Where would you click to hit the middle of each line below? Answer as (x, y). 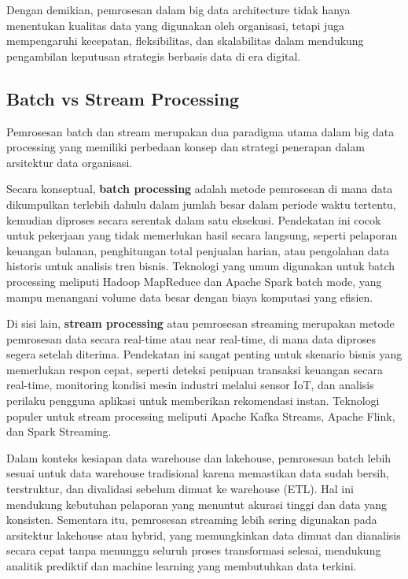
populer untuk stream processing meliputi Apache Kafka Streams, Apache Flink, (201, 416)
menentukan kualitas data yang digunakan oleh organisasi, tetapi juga (176, 25)
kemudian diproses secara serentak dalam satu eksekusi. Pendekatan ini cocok (194, 219)
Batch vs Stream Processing (123, 98)
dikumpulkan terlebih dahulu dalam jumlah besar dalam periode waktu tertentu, (201, 204)
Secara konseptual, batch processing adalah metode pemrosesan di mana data (200, 189)
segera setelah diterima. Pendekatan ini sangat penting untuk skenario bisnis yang (204, 354)
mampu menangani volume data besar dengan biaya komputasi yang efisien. (190, 297)
